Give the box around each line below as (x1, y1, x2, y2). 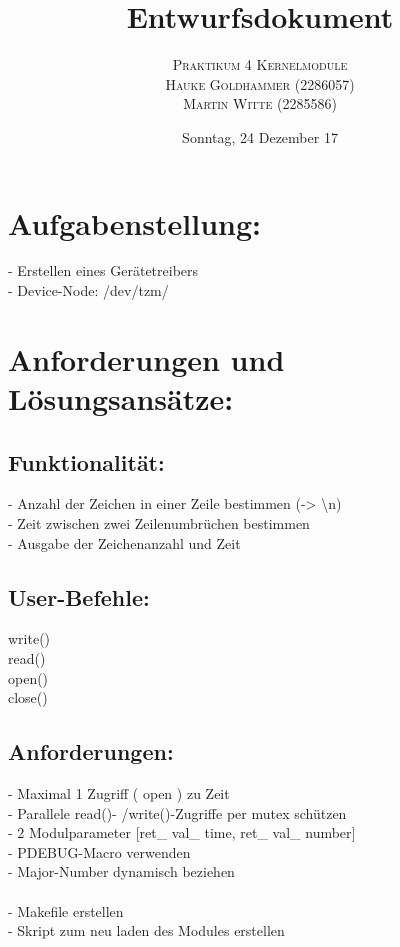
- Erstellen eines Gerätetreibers (8, 260, 199, 281)
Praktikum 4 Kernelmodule (172, 54, 348, 75)
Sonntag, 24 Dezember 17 (182, 126, 338, 147)
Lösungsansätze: (8, 378, 234, 418)
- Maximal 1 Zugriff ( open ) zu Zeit (8, 782, 230, 803)
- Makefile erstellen (8, 900, 124, 921)
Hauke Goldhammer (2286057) (165, 73, 355, 94)
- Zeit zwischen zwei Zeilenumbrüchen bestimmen (8, 512, 310, 533)
